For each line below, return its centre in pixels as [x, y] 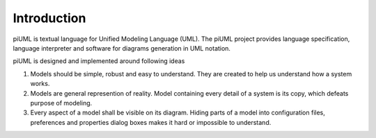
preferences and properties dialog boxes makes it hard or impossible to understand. [151, 122]
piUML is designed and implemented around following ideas [99, 61]
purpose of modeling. [61, 103]
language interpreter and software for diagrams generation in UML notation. [122, 48]
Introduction [49, 18]
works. [40, 84]
